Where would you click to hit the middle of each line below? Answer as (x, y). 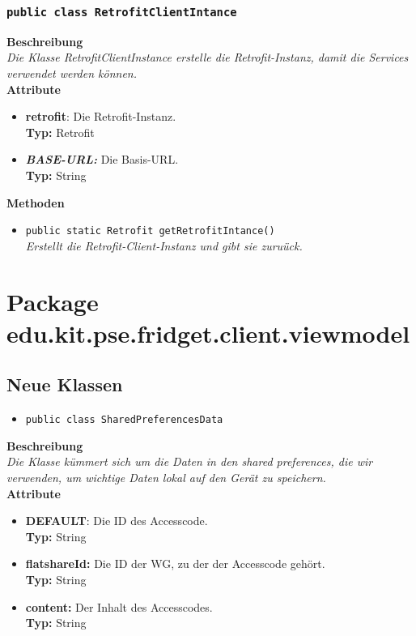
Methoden (36, 202)
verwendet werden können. (72, 73)
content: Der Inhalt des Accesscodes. (119, 606)
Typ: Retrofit (60, 132)
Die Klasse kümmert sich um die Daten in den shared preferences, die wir (190, 461)
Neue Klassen (65, 384)
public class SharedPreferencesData (124, 420)
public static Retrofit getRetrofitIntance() (150, 231)
